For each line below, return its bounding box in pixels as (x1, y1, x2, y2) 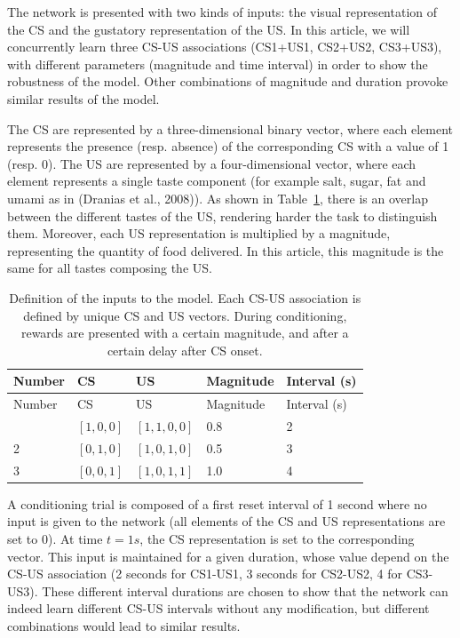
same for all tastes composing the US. (7, 259, 212, 277)
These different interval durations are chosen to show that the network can (42, 581, 448, 600)
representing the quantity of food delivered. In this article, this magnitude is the (7, 241, 444, 259)
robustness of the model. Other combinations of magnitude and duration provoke (7, 72, 448, 91)
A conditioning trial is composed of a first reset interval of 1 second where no (7, 494, 427, 513)
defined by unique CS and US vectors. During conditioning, (23, 306, 347, 324)
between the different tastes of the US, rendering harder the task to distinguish (7, 206, 438, 225)
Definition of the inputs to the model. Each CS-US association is (9, 288, 361, 307)
